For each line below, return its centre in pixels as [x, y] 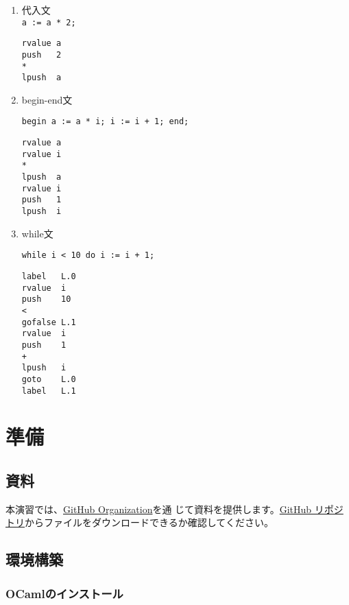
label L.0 [49, 276]
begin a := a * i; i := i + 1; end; [105, 122]
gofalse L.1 [49, 322]
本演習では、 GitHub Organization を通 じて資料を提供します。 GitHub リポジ [174, 509]
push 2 [41, 55]
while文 [37, 233]
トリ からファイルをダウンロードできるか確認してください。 [140, 522]
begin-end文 [47, 99]
